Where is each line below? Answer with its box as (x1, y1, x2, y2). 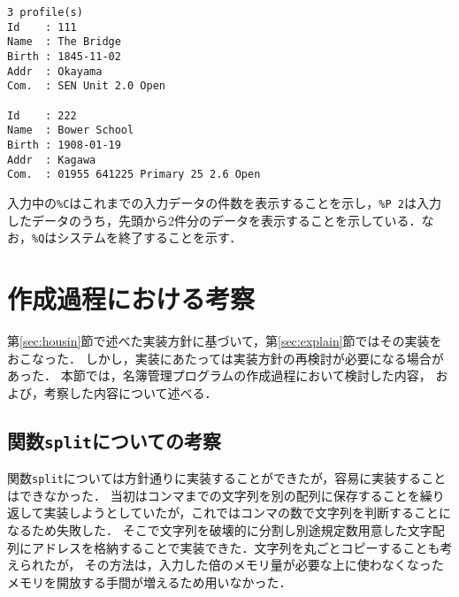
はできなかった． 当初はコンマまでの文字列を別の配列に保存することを (7, 486, 420, 504)
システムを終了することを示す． (57, 228, 242, 247)
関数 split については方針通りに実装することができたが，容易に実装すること (7, 469, 447, 487)
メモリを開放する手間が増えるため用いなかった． (7, 572, 292, 591)
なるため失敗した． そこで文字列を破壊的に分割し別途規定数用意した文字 (7, 520, 432, 539)
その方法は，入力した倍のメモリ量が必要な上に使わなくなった (84, 555, 444, 574)
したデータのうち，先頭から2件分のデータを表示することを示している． (7, 210, 422, 229)
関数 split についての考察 (7, 426, 222, 454)
